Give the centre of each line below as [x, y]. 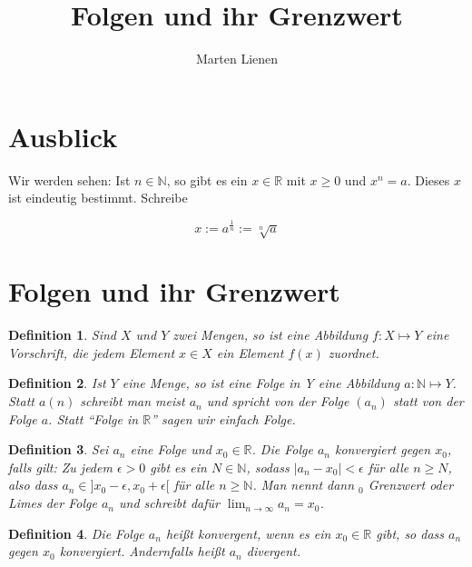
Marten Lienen [237, 59]
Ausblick [63, 136]
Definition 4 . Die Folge [76, 533]
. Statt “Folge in [93, 418]
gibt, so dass [410, 533]
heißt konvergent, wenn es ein [248, 533]
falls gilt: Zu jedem [60, 467]
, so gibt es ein [207, 179]
